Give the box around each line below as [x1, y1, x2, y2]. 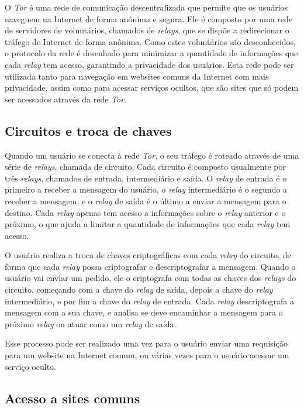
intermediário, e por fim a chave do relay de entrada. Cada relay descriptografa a [5, 294, 295, 307]
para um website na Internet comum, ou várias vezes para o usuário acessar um [5, 349, 289, 361]
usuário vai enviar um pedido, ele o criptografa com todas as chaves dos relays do [5, 272, 296, 284]
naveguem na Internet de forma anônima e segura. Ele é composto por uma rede [5, 12, 293, 25]
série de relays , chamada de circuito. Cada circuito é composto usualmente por [5, 160, 286, 173]
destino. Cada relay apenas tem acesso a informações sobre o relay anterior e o [5, 206, 286, 218]
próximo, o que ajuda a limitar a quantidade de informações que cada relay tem [5, 218, 291, 230]
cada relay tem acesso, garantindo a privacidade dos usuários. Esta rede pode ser [5, 58, 294, 70]
